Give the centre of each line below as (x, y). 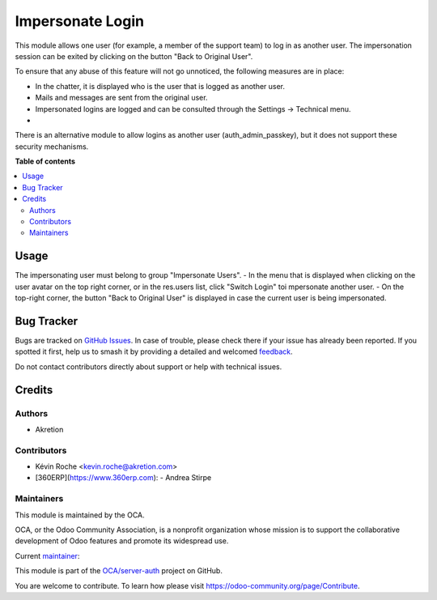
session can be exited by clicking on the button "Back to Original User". (134, 56)
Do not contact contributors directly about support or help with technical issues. (148, 366)
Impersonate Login (80, 21)
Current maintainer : (47, 555)
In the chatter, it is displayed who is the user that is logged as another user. (160, 86)
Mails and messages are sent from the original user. (121, 98)
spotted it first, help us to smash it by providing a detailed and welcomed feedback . (154, 351)
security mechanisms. (52, 147)
